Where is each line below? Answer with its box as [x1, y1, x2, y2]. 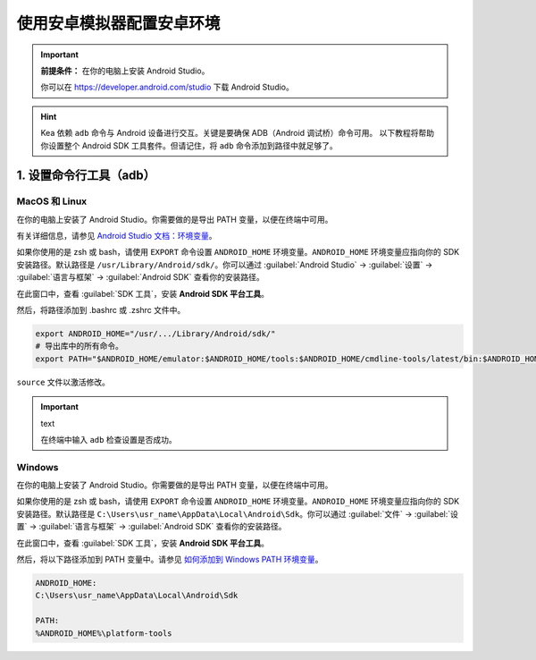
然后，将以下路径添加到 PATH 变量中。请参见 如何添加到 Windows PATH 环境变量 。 [16, 554, 323, 565]
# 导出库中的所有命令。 [35, 341, 124, 351]
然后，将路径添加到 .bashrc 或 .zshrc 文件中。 [16, 305, 186, 315]
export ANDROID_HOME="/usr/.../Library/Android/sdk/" [35, 328, 276, 339]
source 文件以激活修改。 [16, 377, 111, 387]
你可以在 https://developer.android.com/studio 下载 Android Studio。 [40, 81, 294, 93]
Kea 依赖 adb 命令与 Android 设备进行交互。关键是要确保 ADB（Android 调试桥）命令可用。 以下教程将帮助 [40, 128, 435, 139]
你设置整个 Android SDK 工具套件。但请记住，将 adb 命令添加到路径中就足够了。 [40, 140, 339, 151]
